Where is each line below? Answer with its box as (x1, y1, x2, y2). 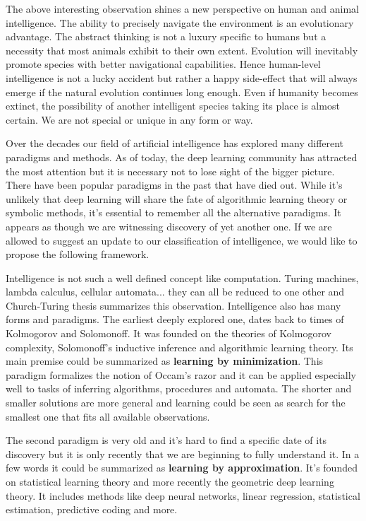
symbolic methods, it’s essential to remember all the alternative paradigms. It (6, 205, 341, 220)
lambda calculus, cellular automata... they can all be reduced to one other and (6, 284, 345, 299)
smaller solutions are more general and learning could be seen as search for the (6, 395, 346, 410)
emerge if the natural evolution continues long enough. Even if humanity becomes (6, 84, 358, 99)
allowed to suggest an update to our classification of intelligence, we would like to (6, 233, 358, 247)
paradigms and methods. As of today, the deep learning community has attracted (6, 149, 358, 164)
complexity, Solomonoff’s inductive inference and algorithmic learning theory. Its (6, 339, 353, 354)
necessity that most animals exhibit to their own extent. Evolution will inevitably (6, 42, 358, 57)
